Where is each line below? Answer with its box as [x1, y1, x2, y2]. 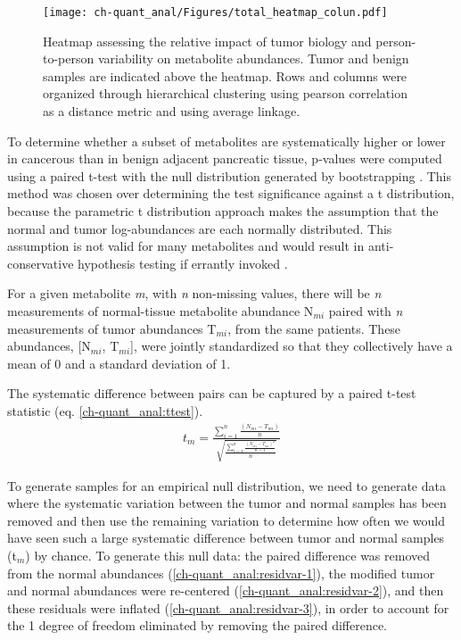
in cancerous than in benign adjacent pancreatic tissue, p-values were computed [7, 149, 442, 168]
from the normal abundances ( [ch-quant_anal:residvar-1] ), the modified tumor [7, 563, 435, 582]
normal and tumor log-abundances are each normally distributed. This [7, 219, 392, 237]
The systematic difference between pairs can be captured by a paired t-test [7, 384, 416, 403]
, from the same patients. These [227, 319, 401, 337]
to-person [43, 49, 95, 68]
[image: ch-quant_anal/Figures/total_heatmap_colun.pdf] [43, 6, 388, 19]
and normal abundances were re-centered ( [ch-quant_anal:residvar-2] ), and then [7, 581, 444, 600]
